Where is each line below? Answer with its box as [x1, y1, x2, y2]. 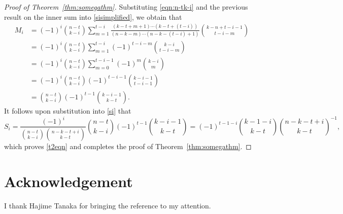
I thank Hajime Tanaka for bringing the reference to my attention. [4, 200, 211, 210]
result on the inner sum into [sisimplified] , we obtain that [4, 11, 182, 22]
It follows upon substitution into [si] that [4, 105, 131, 116]
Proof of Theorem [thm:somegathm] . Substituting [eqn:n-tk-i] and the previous [4, 2, 248, 12]
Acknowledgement [4, 170, 133, 191]
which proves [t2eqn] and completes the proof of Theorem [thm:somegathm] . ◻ [4, 140, 252, 151]
